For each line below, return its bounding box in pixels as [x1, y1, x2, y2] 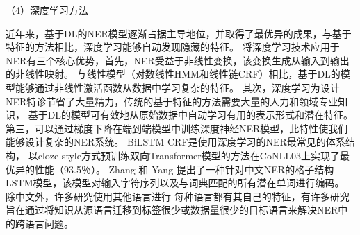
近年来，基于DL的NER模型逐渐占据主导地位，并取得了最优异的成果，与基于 [6, 26, 352, 40]
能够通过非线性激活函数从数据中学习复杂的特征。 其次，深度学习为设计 [15, 80, 340, 94]
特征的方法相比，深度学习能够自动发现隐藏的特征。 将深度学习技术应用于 [6, 40, 340, 54]
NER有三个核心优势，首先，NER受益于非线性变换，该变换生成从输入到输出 [6, 53, 350, 67]
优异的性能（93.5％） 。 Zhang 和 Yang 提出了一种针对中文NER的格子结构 [6, 162, 334, 176]
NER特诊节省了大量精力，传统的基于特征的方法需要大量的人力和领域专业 [6, 94, 338, 108]
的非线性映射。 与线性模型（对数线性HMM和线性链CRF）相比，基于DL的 [6, 67, 341, 81]
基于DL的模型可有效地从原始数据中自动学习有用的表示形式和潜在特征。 [28, 107, 354, 122]
